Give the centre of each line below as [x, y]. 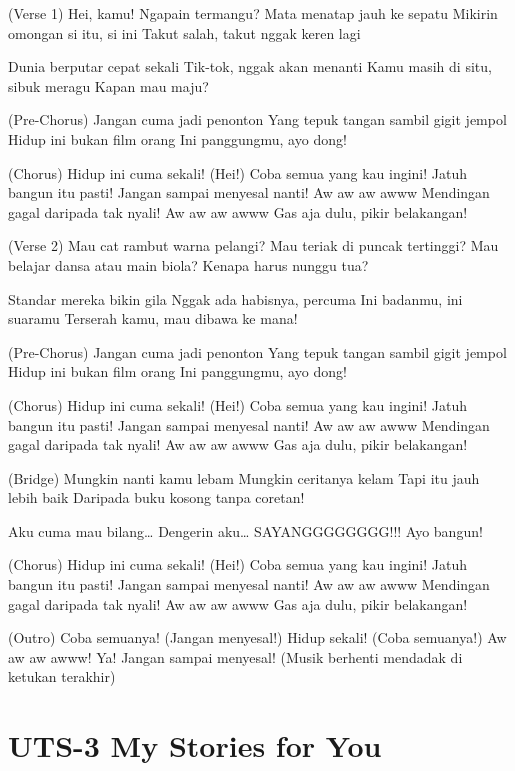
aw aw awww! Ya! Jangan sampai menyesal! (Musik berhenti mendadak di [235, 656]
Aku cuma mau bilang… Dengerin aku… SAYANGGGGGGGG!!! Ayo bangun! [245, 530]
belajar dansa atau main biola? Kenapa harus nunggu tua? [188, 264]
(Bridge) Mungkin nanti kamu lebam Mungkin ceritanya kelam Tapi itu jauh [244, 477]
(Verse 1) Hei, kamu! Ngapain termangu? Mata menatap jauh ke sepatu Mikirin [253, 13]
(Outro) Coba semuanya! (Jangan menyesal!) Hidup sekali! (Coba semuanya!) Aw [257, 637]
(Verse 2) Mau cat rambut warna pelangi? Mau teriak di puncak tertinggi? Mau [253, 245]
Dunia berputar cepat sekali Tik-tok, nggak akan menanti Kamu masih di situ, [250, 66]
